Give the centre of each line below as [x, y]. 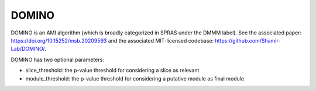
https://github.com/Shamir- [248, 40]
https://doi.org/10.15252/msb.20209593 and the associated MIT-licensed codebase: [112, 40]
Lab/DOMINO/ [28, 49]
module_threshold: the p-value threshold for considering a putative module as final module [135, 78]
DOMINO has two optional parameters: [58, 60]
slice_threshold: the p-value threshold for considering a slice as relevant [112, 71]
